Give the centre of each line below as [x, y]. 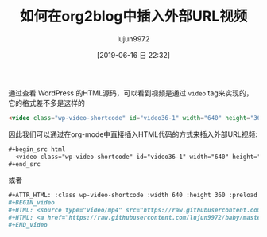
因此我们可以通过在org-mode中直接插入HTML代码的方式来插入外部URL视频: [133, 134]
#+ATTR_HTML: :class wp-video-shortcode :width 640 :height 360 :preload [133, 196]
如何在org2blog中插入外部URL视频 [133, 16]
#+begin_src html [37, 149]
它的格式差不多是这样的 [46, 103]
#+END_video [28, 225]
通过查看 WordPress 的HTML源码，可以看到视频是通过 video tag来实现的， [131, 93]
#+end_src [25, 164]
